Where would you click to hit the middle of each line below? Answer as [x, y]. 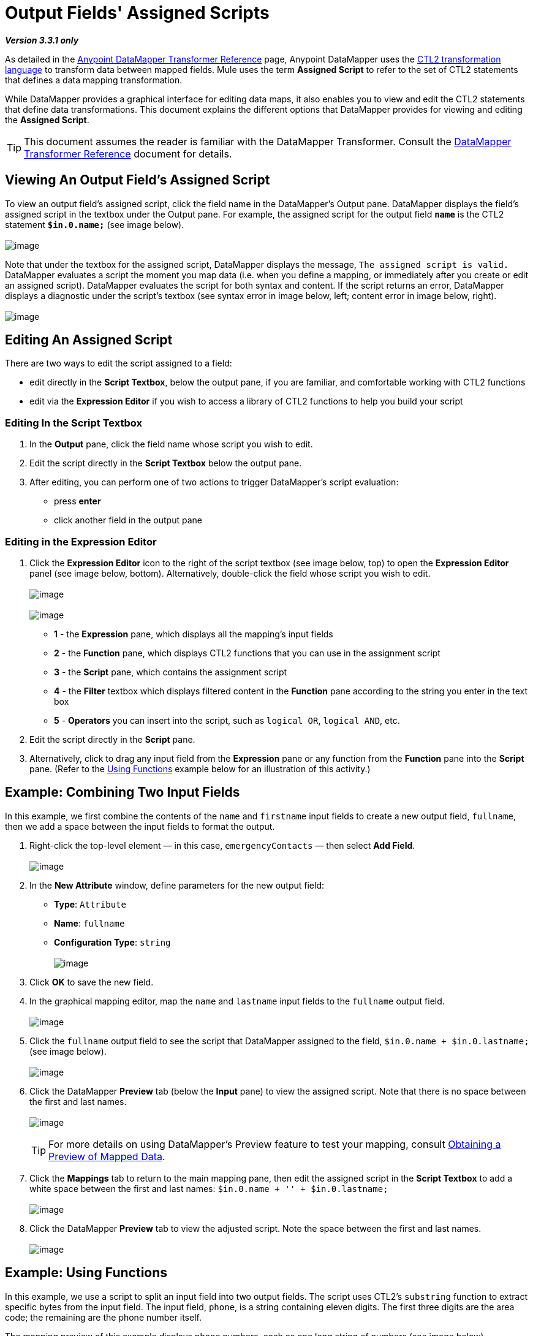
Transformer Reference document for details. [128, 154]
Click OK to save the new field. [92, 982]
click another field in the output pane [128, 520]
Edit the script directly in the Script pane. [112, 739]
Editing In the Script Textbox [74, 423]
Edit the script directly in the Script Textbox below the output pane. [166, 463]
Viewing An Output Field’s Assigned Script [138, 180]
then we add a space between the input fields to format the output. [140, 826]
